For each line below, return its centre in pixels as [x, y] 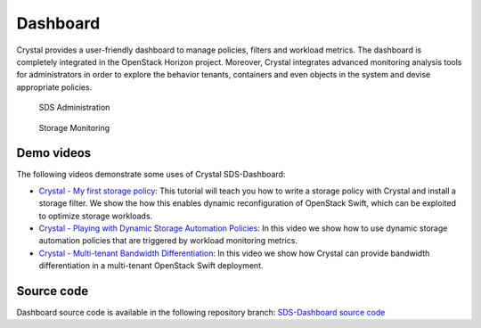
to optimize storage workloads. [96, 216]
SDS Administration [74, 108]
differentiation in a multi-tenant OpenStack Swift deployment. [151, 266]
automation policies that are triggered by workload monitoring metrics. [168, 241]
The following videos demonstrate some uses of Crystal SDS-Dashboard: [151, 175]
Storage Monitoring [74, 127]
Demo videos [54, 153]
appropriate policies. [54, 87]
